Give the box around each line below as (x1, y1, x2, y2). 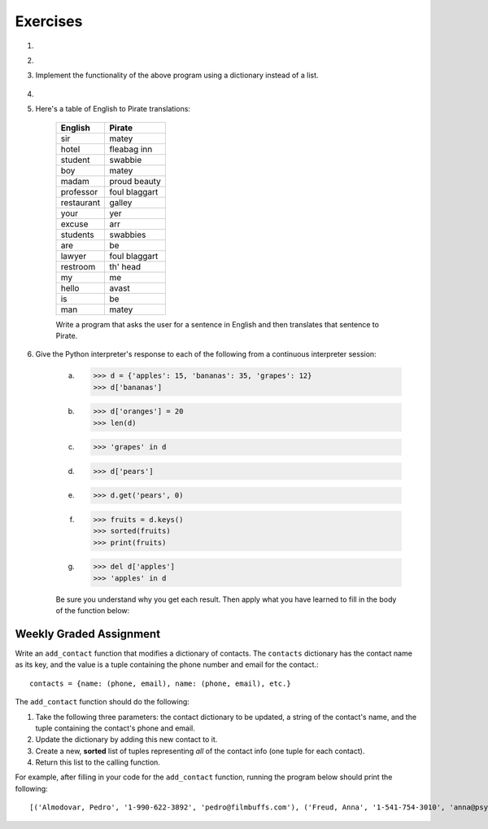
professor (60, 186, 98, 197)
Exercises (15, 12, 83, 30)
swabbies (109, 229, 146, 240)
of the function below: (55, 606, 130, 616)
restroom (60, 261, 96, 272)
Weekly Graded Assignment (15, 627, 161, 641)
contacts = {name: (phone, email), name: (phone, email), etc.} (29, 678, 292, 688)
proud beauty (109, 175, 162, 186)
